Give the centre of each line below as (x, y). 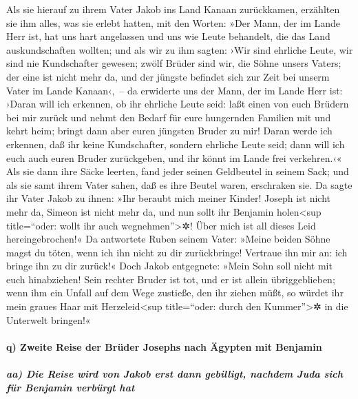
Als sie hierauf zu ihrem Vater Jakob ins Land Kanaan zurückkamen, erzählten (173, 9)
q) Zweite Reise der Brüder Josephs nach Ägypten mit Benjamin (164, 346)
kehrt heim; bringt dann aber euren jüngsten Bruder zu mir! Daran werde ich (169, 131)
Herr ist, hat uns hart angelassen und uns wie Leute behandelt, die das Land (168, 36)
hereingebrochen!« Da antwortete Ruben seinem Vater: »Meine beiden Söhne (168, 239)
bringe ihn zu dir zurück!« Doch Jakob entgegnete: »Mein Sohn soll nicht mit (169, 266)
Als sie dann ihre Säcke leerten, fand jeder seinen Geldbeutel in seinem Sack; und (178, 171)
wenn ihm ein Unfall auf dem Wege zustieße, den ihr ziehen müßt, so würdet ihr (175, 293)
